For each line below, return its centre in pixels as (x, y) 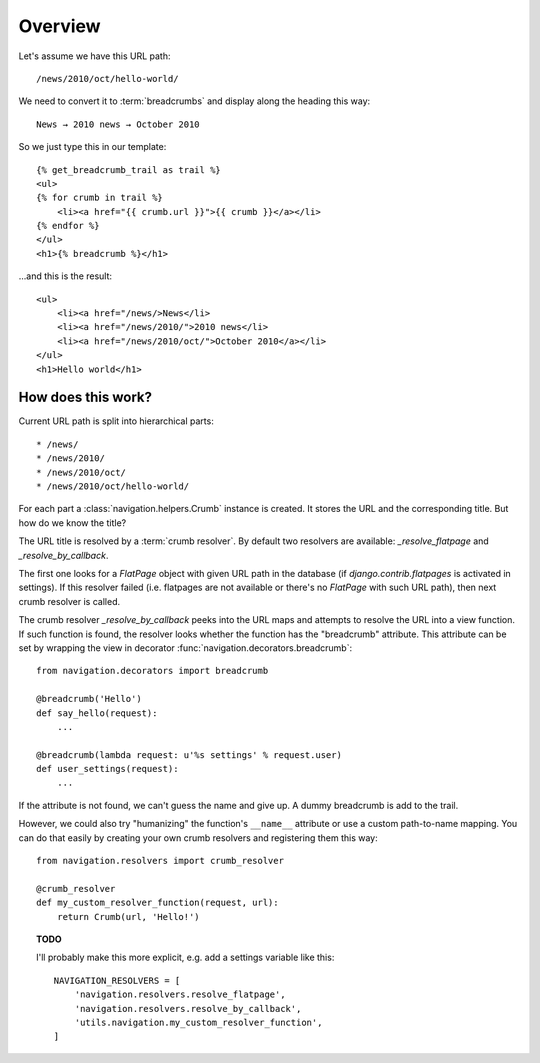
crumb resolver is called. (69, 601)
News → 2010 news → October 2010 (118, 124)
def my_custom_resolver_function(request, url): (157, 903)
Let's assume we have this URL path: (94, 56)
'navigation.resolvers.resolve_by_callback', (188, 1008)
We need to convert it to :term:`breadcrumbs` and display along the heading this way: (194, 101)
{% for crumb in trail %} (100, 198)
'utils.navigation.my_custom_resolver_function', (198, 1022)
